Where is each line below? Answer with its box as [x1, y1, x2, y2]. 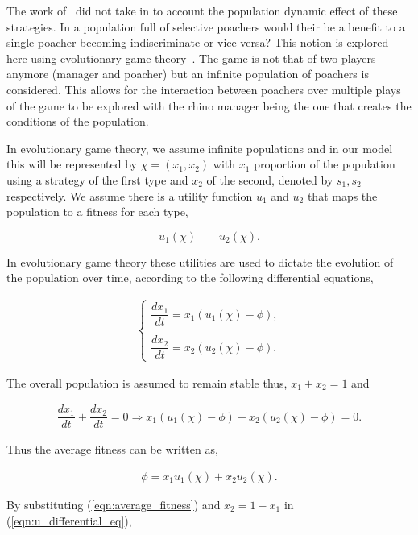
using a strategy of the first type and [6, 171, 188, 188]
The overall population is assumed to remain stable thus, [6, 374, 288, 391]
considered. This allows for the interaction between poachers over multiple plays [6, 81, 401, 97]
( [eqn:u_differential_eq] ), [6, 512, 132, 529]
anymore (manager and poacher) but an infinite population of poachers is [6, 65, 369, 82]
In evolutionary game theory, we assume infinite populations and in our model [6, 139, 393, 156]
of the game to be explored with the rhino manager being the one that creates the [6, 97, 412, 114]
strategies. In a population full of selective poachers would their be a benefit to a [6, 18, 405, 35]
